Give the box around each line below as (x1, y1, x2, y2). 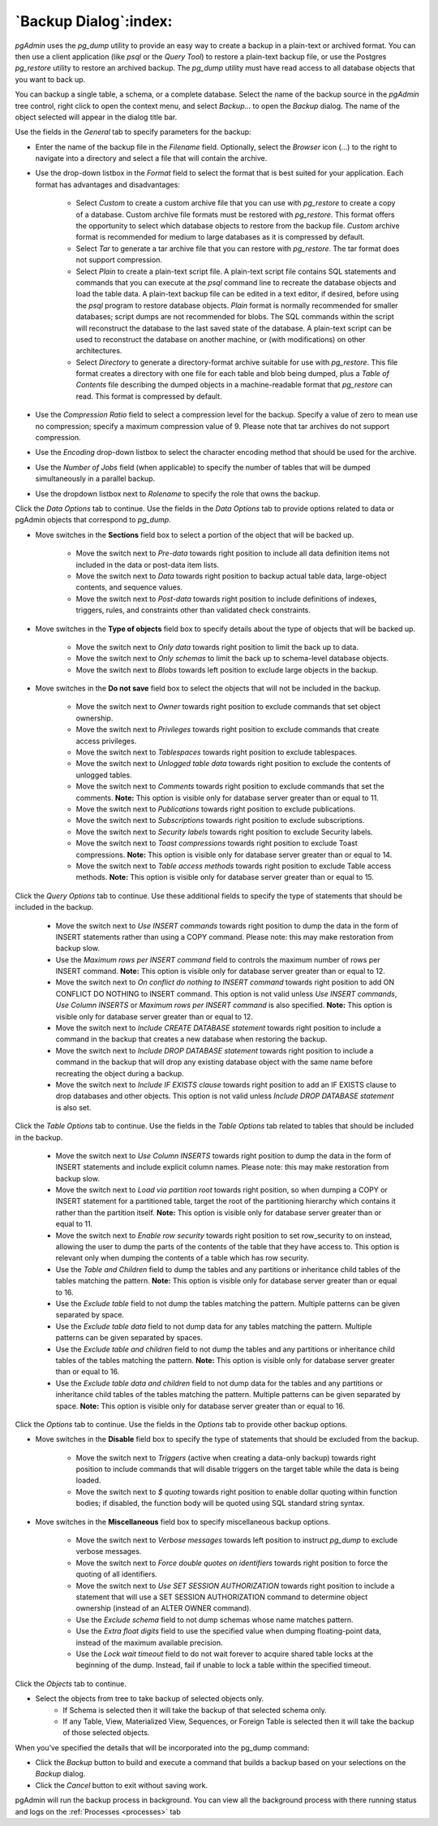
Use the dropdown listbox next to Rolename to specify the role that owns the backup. (35, 488, 320, 499)
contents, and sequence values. (75, 582, 182, 592)
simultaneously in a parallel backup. (35, 474, 156, 483)
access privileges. (75, 736, 137, 746)
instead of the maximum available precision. (75, 1638, 223, 1647)
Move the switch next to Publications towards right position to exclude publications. (75, 804, 356, 814)
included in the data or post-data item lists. (75, 560, 219, 569)
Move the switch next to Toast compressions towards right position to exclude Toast (75, 838, 358, 848)
